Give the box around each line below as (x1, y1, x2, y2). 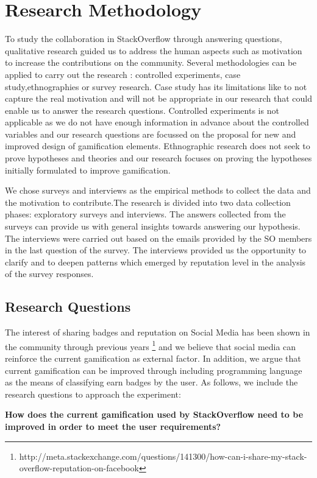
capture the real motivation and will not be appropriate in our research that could (5, 92, 312, 105)
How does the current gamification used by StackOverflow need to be (5, 408, 304, 421)
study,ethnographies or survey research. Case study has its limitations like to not (5, 80, 307, 93)
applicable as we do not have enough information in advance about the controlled (5, 116, 309, 128)
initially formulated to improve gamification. (5, 163, 171, 176)
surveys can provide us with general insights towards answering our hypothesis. (5, 220, 301, 233)
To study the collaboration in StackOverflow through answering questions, (5, 32, 282, 45)
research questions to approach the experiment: (5, 387, 181, 400)
